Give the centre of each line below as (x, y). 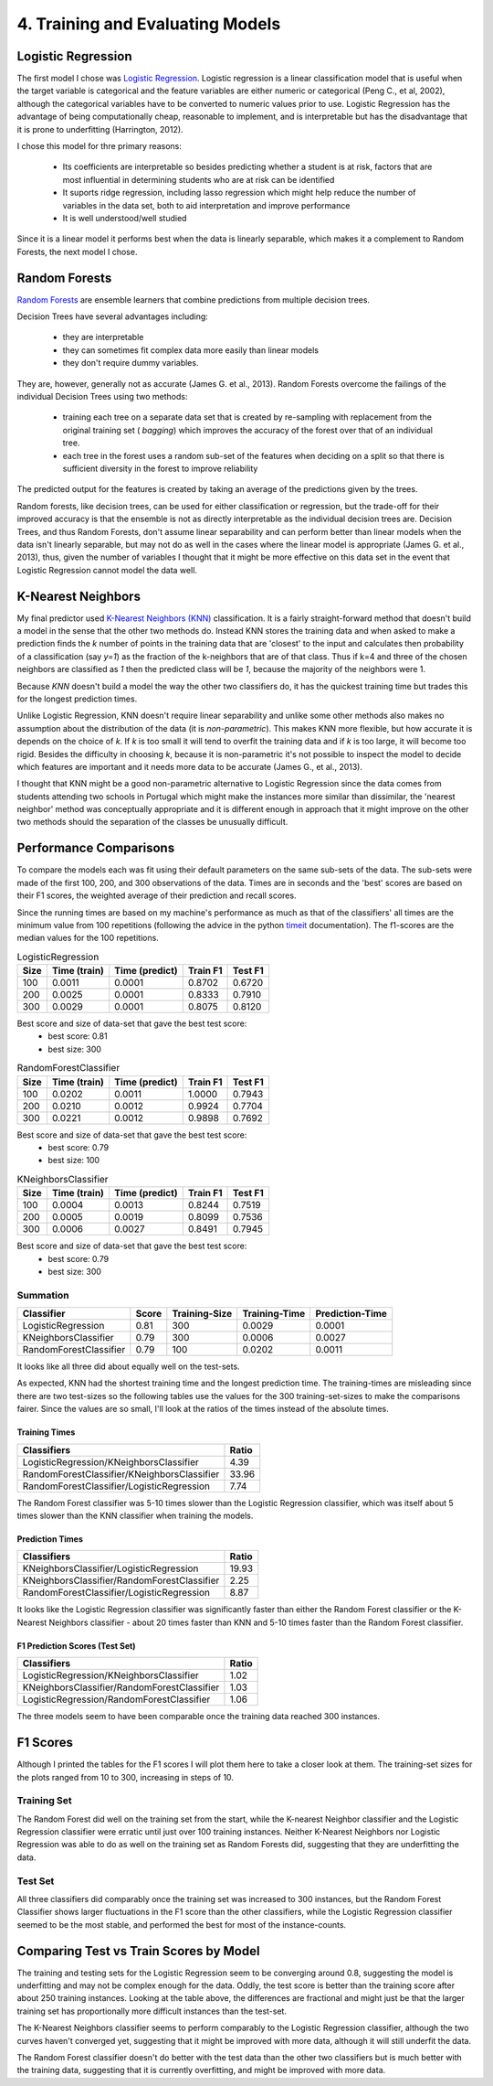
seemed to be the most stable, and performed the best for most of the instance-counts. (182, 1924)
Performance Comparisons (96, 848)
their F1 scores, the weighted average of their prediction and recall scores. (157, 895)
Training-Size (202, 1314)
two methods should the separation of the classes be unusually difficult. (152, 822)
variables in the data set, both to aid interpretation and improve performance (206, 205)
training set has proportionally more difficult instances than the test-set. (152, 2011)
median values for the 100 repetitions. (88, 938)
